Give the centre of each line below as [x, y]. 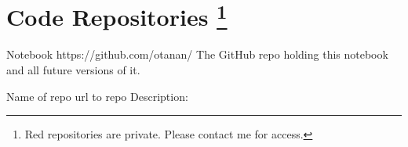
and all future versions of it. [73, 70]
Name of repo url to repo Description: [97, 96]
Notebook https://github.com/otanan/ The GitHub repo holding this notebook [197, 54]
